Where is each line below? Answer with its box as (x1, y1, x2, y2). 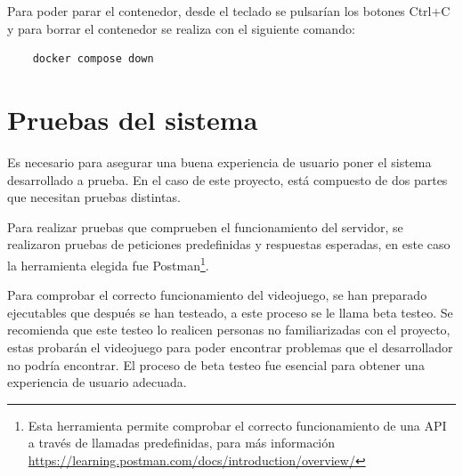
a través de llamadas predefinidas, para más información (28, 433, 336, 452)
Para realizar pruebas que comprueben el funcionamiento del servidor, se (7, 217, 403, 236)
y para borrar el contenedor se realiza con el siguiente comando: (7, 19, 355, 37)
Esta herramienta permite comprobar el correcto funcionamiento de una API (28, 415, 447, 434)
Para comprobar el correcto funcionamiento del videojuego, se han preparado (7, 286, 427, 304)
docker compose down (32, 52, 154, 66)
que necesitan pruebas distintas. (7, 188, 181, 206)
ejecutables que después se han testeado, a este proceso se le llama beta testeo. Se (7, 303, 453, 321)
